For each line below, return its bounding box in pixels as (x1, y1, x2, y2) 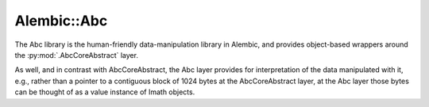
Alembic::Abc (14, 12, 108, 29)
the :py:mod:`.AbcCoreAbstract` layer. (14, 50, 139, 59)
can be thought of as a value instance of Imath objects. (14, 87, 195, 97)
